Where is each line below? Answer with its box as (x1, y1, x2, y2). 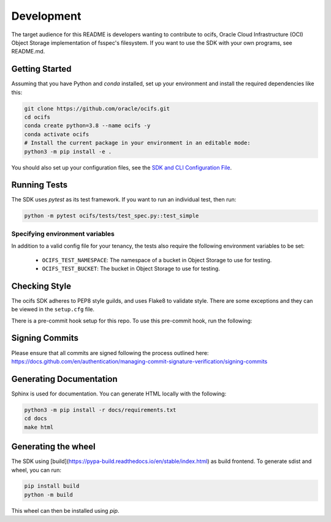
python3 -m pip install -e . (24, 148, 112, 155)
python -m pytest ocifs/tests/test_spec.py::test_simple (24, 212, 199, 219)
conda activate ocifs (24, 131, 89, 138)
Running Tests (11, 180, 67, 190)
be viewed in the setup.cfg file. (11, 306, 95, 313)
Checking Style (11, 281, 72, 291)
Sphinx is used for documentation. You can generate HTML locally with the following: (11, 390, 227, 397)
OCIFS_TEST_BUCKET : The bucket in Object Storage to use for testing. (42, 265, 220, 272)
